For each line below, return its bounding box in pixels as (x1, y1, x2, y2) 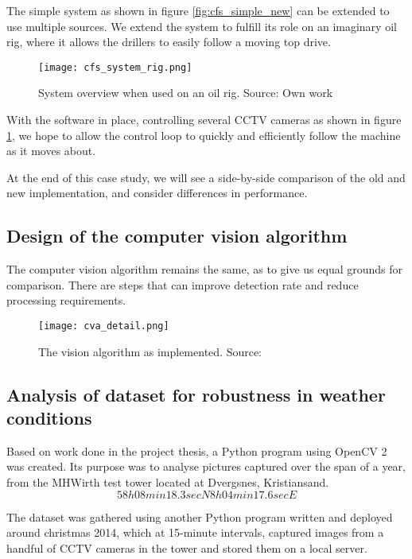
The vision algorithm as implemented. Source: (38, 343, 262, 359)
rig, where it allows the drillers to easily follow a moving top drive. (6, 33, 331, 50)
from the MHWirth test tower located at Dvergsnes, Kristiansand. (6, 474, 329, 491)
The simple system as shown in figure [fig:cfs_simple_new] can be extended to (6, 2, 390, 18)
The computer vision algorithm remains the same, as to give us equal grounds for (6, 261, 403, 278)
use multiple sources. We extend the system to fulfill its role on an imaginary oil (6, 17, 397, 34)
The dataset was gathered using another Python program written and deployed (6, 508, 393, 525)
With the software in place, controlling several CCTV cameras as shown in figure (6, 111, 402, 128)
